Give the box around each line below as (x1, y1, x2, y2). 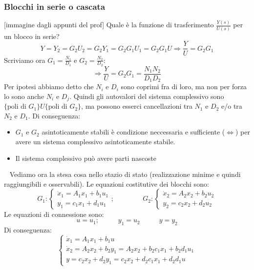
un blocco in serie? (4, 31, 60, 41)
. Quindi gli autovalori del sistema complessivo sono (69, 91, 224, 101)
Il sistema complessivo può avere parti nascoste (15, 153, 157, 163)
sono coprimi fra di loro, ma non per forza (121, 81, 247, 92)
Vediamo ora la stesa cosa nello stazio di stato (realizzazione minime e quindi (9, 169, 241, 179)
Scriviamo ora (4, 55, 45, 65)
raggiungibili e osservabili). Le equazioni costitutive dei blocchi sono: (4, 178, 209, 189)
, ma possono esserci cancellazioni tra (81, 101, 192, 111)
